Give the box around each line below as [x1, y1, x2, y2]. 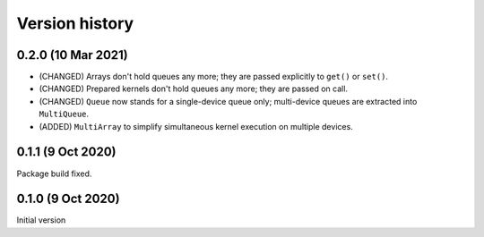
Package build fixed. [16, 168, 92, 179]
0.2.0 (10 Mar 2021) [16, 47, 129, 63]
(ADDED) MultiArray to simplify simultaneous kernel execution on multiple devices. [39, 121, 353, 131]
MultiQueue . [39, 108, 90, 120]
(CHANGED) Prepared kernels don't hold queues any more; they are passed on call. [39, 83, 349, 94]
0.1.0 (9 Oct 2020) [16, 191, 120, 207]
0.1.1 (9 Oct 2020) [16, 144, 117, 160]
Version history [16, 13, 134, 33]
